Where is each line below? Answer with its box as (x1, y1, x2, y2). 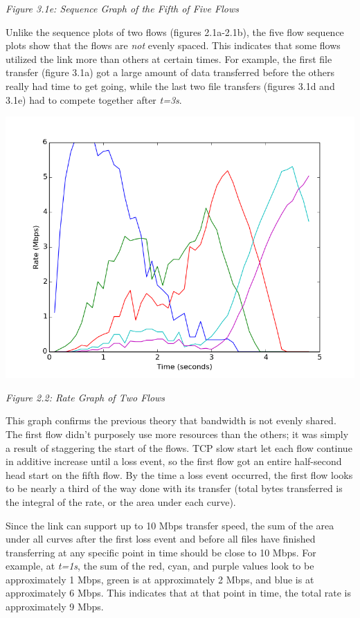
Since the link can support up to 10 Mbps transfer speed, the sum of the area (6, 518, 334, 532)
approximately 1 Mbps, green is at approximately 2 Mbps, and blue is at (6, 572, 314, 586)
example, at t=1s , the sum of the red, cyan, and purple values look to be (6, 558, 314, 573)
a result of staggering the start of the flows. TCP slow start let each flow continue (6, 440, 352, 455)
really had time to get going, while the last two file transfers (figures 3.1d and (6, 78, 335, 93)
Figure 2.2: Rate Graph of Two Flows (6, 390, 165, 404)
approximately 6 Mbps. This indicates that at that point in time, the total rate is (6, 585, 351, 600)
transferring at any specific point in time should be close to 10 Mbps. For (6, 545, 316, 559)
